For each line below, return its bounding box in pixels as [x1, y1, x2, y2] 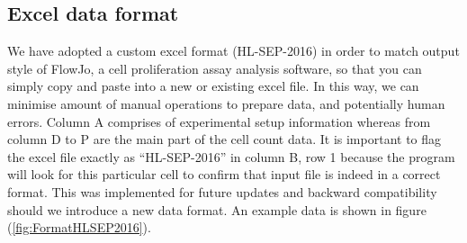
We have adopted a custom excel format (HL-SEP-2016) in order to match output [7, 41, 460, 60]
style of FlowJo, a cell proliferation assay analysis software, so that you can [7, 58, 422, 77]
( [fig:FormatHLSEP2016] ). [7, 218, 151, 237]
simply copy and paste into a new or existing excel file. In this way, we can [7, 76, 419, 95]
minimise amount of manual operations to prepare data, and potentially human [7, 94, 445, 112]
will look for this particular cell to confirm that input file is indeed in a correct [7, 165, 441, 184]
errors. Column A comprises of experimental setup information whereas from [7, 112, 431, 130]
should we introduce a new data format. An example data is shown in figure [7, 200, 427, 219]
